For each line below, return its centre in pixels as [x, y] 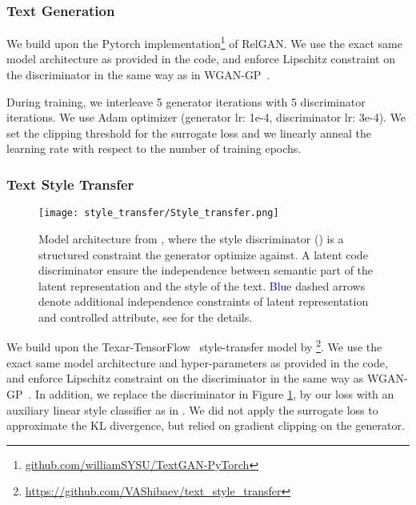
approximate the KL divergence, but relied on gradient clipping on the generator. [206, 425]
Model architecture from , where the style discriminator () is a [191, 238]
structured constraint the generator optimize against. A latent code [203, 254]
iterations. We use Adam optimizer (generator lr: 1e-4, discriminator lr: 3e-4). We [206, 117]
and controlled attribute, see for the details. [146, 317]
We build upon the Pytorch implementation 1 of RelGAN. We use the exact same [204, 42]
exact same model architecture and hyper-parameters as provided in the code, [197, 362]
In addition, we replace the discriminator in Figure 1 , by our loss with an [215, 393]
